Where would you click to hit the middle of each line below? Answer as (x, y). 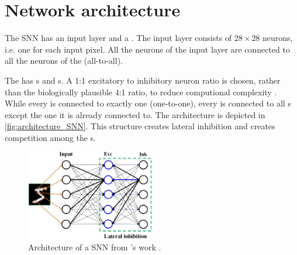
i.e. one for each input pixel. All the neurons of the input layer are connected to (147, 49)
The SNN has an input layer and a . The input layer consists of (118, 38)
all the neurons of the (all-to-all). (64, 61)
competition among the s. (51, 137)
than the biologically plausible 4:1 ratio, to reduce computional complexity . (141, 92)
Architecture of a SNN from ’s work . (95, 247)
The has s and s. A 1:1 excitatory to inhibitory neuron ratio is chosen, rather (143, 80)
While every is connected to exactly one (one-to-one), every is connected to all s (148, 103)
